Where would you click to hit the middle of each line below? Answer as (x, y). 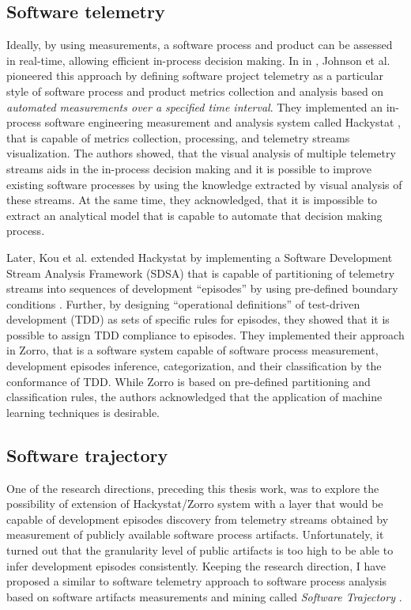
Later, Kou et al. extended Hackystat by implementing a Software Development (200, 257)
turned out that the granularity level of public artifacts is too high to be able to (200, 550)
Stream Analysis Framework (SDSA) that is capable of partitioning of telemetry (201, 273)
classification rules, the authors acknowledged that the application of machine (194, 397)
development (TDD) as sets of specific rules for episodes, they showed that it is (198, 319)
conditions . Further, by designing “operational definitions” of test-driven (183, 303)
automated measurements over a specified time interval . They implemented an (195, 106)
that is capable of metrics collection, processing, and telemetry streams (178, 137)
